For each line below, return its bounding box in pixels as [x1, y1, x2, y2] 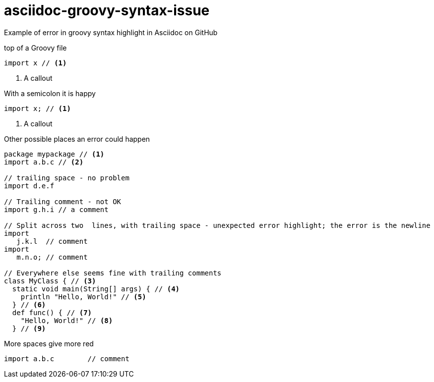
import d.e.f [4, 181, 55, 190]
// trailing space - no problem [4, 173, 129, 182]
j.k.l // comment [16, 237, 88, 245]
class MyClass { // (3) [4, 276, 96, 285]
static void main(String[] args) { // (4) [12, 284, 180, 293]
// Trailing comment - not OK [4, 197, 122, 206]
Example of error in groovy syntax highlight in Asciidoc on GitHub [4, 28, 218, 37]
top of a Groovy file [4, 43, 67, 52]
